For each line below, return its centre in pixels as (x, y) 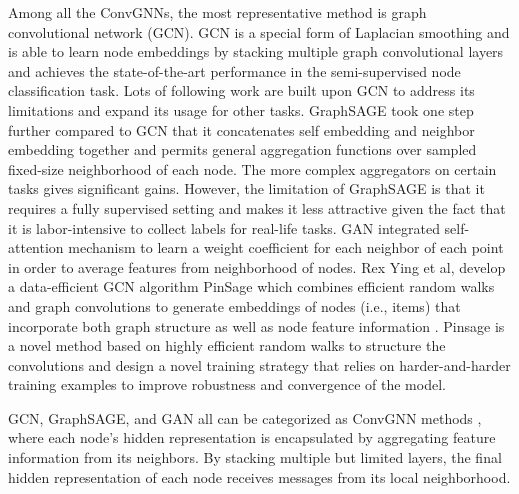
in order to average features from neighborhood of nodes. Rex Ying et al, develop (257, 266)
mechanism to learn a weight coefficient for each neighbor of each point (286, 247)
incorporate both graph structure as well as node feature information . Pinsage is (256, 325)
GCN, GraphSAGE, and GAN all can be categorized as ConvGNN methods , (245, 417)
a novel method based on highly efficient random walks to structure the (227, 345)
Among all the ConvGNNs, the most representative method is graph (217, 12)
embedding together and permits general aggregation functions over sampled (242, 149)
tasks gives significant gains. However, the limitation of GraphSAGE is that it (246, 188)
